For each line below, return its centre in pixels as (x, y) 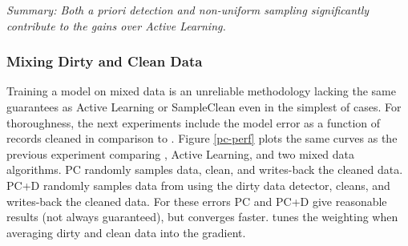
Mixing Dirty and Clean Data (105, 61)
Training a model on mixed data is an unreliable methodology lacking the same (201, 91)
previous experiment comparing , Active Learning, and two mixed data (181, 153)
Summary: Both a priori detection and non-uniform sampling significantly (188, 10)
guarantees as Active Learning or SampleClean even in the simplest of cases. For (204, 107)
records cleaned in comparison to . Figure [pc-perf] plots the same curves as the (202, 138)
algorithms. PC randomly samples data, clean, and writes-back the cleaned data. (205, 169)
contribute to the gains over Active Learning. (116, 25)
